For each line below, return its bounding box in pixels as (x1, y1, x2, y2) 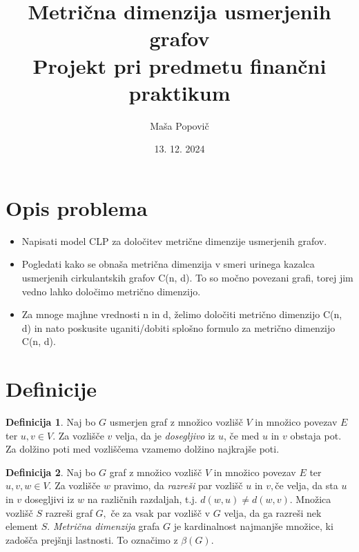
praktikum (128, 78, 231, 106)
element (6, 519, 39, 533)
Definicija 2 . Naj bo (6, 464, 96, 479)
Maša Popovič (150, 118, 209, 132)
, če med (223, 428, 260, 442)
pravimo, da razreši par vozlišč (113, 478, 243, 493)
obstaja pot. (290, 428, 342, 442)
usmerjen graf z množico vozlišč (109, 415, 243, 429)
